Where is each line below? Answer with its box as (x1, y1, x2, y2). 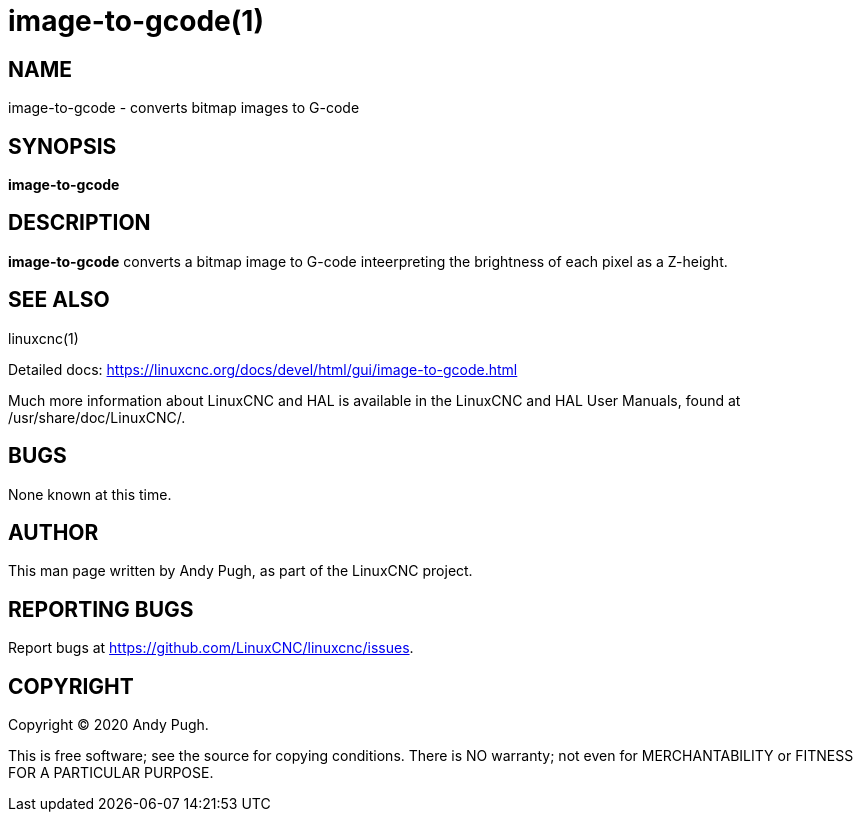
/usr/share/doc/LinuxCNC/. (8, 408, 186, 426)
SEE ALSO (8, 287, 110, 313)
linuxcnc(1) (8, 329, 79, 347)
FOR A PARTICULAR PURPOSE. (8, 764, 214, 782)
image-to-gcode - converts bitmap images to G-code (8, 99, 360, 117)
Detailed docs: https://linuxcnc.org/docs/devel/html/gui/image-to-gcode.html (8, 360, 518, 378)
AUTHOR (8, 519, 99, 545)
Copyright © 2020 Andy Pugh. (8, 716, 209, 734)
